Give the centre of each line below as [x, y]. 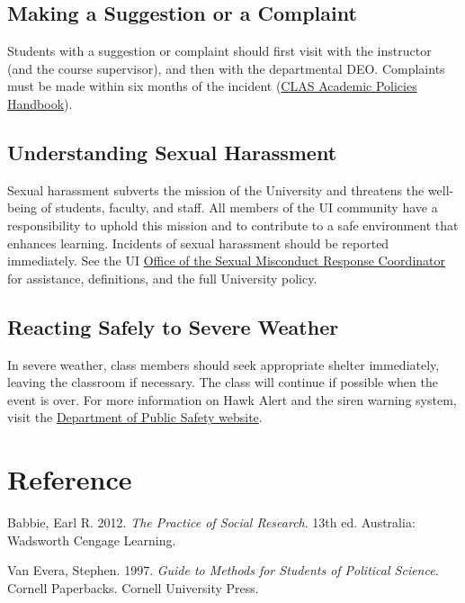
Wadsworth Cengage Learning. [92, 540]
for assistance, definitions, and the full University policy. [162, 278]
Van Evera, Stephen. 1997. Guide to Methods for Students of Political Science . [223, 570]
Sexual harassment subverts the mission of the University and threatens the [216, 189]
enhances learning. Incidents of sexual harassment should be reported [198, 243]
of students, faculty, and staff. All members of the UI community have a [239, 207]
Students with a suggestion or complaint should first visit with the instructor [219, 51]
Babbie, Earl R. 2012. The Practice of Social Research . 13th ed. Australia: [211, 522]
